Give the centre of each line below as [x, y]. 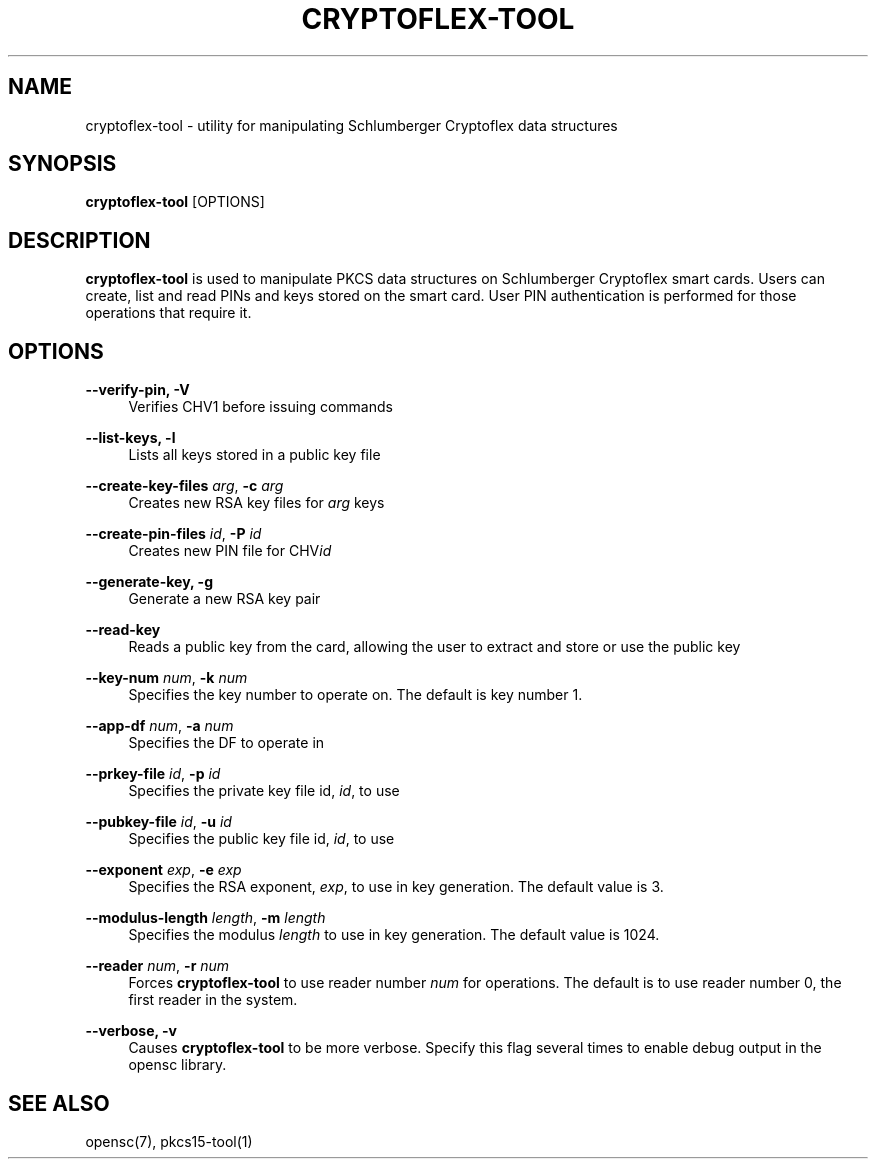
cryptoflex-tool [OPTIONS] [175, 202]
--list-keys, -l [130, 438]
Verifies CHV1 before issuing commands [260, 407]
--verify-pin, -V [137, 390]
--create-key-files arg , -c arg [184, 486]
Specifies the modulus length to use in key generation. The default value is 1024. [394, 935]
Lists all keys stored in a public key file [254, 455]
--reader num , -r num [157, 966]
